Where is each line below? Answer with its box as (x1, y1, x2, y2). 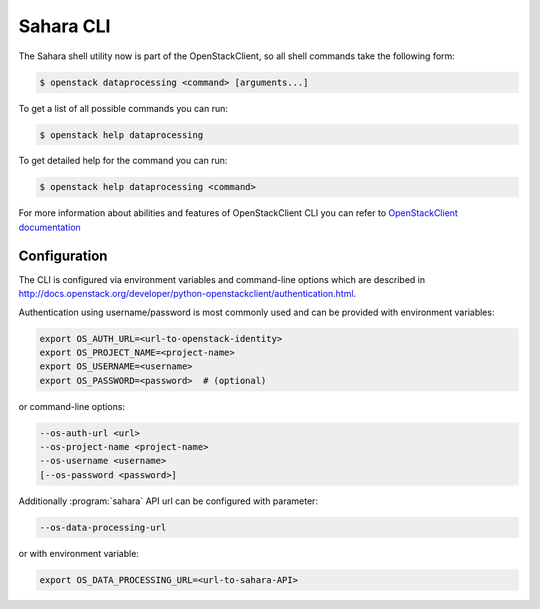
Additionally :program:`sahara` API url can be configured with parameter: (18, 495, 319, 507)
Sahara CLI (18, 15, 111, 37)
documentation (18, 221, 82, 233)
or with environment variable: (18, 547, 140, 559)
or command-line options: (18, 400, 125, 412)
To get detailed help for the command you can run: (18, 155, 228, 167)
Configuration (18, 247, 108, 264)
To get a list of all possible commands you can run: (18, 102, 229, 114)
